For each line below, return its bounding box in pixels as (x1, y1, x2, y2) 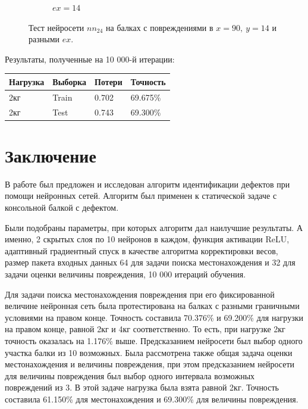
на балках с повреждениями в (106, 21, 213, 33)
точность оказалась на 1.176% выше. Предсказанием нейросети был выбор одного (5, 334, 303, 346)
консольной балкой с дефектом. (5, 201, 119, 213)
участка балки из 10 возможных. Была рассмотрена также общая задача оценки (5, 346, 293, 358)
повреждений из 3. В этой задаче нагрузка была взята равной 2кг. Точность (5, 381, 279, 394)
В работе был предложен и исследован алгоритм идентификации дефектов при (5, 177, 290, 190)
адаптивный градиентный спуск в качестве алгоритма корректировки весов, (5, 244, 278, 257)
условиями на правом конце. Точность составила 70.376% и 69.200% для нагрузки (5, 311, 303, 323)
